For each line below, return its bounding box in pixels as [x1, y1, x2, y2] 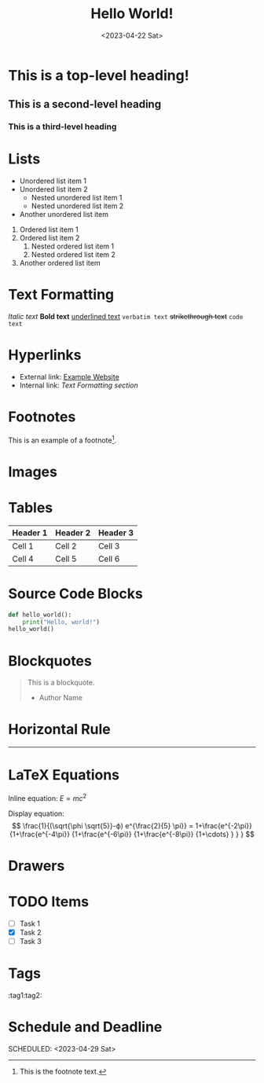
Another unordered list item [19, 210, 108, 219]
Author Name [38, 693, 82, 703]
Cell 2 [54, 540, 77, 551]
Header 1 [12, 527, 48, 538]
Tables [8, 499, 53, 517]
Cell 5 [54, 553, 77, 564]
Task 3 [19, 937, 42, 946]
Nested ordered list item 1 [31, 241, 115, 251]
